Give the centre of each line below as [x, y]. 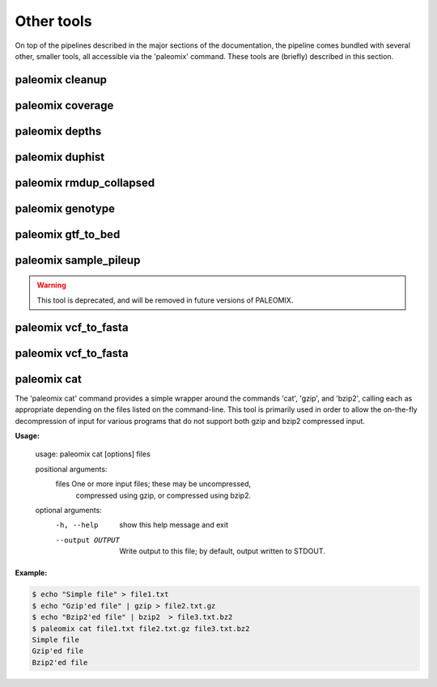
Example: [31, 573]
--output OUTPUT [88, 540]
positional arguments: [71, 469]
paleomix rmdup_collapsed [85, 182]
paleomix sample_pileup [78, 260]
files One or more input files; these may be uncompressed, [153, 484]
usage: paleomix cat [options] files [93, 454]
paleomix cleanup [61, 80]
